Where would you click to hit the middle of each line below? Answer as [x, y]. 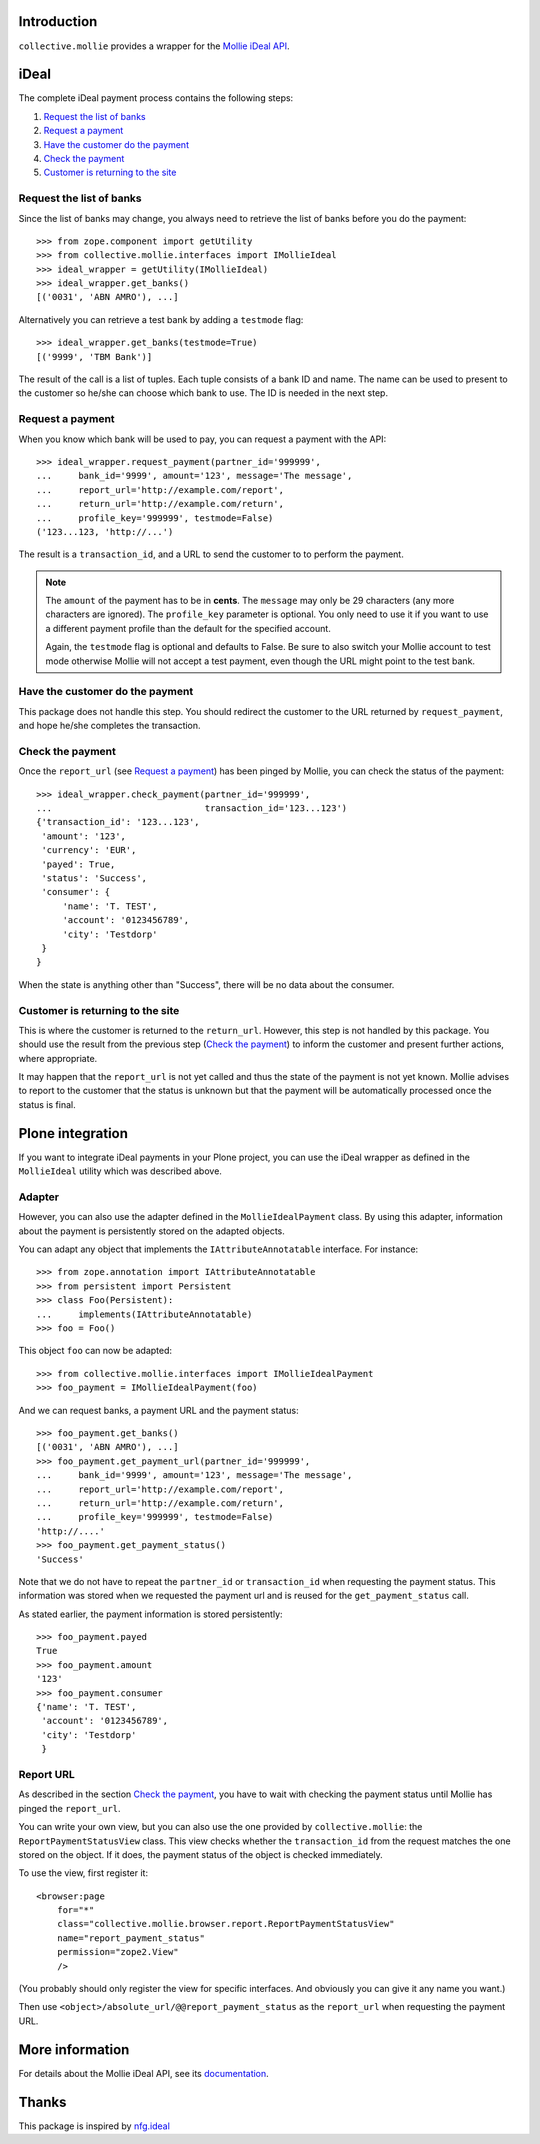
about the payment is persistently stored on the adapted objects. [151, 1231]
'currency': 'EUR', [89, 850]
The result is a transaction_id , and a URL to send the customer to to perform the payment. [211, 554]
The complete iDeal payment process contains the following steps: [156, 98]
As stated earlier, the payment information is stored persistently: [151, 1614]
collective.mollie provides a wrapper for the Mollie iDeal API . [154, 46]
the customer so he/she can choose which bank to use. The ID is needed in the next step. [203, 393]
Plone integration [73, 1133]
